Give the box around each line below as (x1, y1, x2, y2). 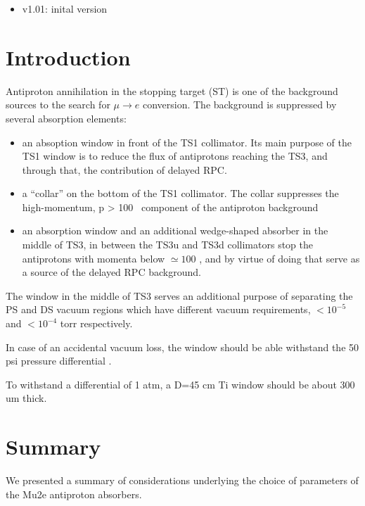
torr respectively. (60, 316, 133, 331)
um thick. (6, 391, 47, 405)
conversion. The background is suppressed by (142, 97, 337, 112)
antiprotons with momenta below (22, 251, 165, 265)
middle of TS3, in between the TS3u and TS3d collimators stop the (22, 237, 313, 252)
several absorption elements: (6, 110, 127, 125)
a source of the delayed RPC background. (22, 265, 201, 279)
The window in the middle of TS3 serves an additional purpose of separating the (6, 288, 353, 303)
